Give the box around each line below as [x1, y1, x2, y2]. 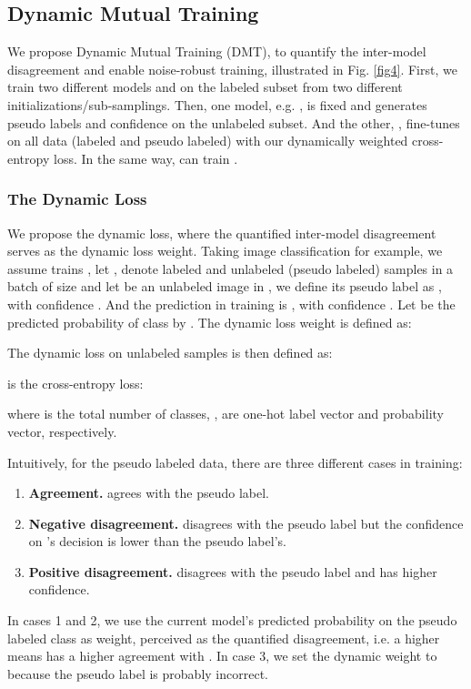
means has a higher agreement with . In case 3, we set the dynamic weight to [7, 646, 437, 665]
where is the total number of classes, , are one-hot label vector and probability [7, 404, 444, 423]
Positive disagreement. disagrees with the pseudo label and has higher [28, 562, 437, 581]
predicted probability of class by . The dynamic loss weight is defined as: [7, 312, 412, 331]
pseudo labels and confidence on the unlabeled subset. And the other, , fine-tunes [7, 113, 460, 132]
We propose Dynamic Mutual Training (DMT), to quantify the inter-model [7, 42, 426, 61]
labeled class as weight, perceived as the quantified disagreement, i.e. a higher [7, 628, 440, 647]
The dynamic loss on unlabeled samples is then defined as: [7, 343, 333, 362]
